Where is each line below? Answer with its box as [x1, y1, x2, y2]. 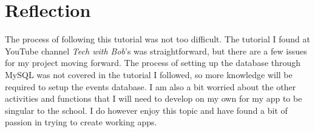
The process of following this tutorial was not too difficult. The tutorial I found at [5, 33, 310, 45]
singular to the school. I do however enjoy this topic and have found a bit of [5, 104, 288, 116]
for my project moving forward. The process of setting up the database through [5, 56, 301, 69]
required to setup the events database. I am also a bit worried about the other [5, 80, 296, 93]
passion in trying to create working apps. [5, 116, 157, 128]
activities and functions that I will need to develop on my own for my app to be [5, 92, 302, 105]
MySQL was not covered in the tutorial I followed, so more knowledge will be [5, 68, 293, 81]
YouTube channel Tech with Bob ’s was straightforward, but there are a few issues [5, 44, 307, 57]
